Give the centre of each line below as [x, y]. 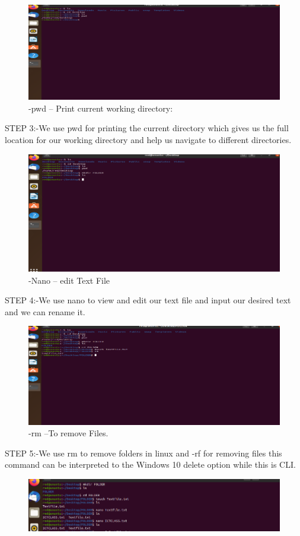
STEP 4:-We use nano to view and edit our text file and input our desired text [148, 300]
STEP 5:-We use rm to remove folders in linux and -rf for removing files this [143, 453]
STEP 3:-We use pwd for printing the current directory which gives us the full [147, 128]
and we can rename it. [45, 311]
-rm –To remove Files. [68, 433]
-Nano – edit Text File [69, 280]
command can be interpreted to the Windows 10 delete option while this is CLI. [150, 464]
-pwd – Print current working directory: [101, 108]
